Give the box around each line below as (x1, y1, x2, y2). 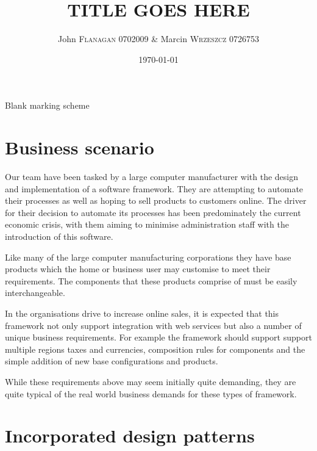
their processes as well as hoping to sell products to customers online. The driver (5, 194, 307, 207)
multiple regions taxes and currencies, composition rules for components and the (5, 342, 305, 355)
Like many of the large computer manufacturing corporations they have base (5, 250, 291, 263)
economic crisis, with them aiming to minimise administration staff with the (5, 218, 289, 231)
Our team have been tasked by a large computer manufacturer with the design (5, 170, 298, 183)
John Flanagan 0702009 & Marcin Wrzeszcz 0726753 (57, 32, 260, 45)
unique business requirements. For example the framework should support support (5, 331, 312, 344)
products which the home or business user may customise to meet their (5, 262, 271, 275)
